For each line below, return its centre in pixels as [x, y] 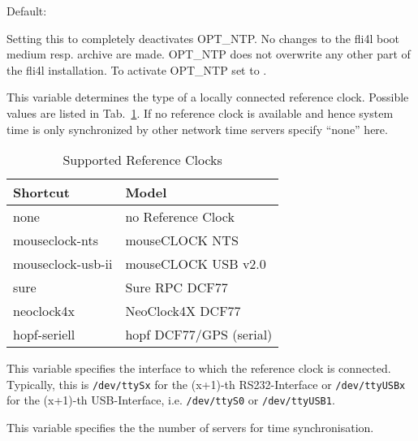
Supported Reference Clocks [142, 160]
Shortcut [41, 192]
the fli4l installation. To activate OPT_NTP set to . [137, 69]
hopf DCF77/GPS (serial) [199, 335]
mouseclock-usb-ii [63, 264]
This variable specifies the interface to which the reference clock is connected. [199, 368]
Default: [27, 11]
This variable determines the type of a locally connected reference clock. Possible [208, 97]
